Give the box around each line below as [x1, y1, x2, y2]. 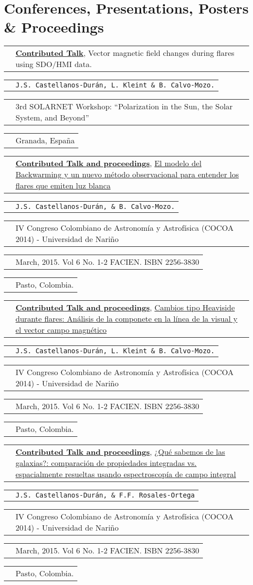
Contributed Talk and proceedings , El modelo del [16, 157, 202, 169]
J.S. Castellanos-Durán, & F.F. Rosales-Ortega [16, 491, 195, 499]
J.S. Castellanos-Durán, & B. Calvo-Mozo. [16, 203, 175, 211]
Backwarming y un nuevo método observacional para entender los [16, 169, 239, 180]
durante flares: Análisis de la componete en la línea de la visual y [16, 313, 237, 325]
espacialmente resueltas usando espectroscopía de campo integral [16, 468, 236, 480]
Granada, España [16, 135, 75, 146]
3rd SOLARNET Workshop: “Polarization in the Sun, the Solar [16, 101, 233, 112]
